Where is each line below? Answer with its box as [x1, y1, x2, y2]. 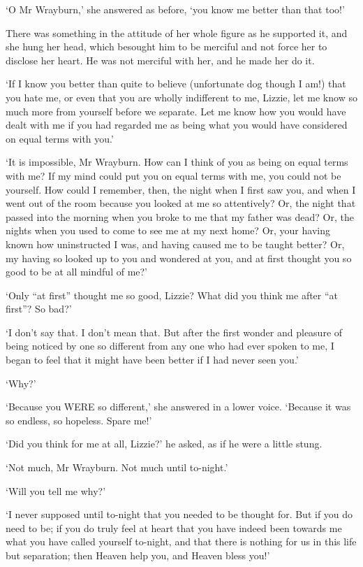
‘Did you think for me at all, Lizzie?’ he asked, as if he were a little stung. [6, 436, 323, 451]
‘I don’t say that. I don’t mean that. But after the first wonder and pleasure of [6, 324, 343, 339]
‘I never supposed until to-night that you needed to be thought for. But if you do [6, 507, 353, 522]
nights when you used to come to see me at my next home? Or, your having [6, 223, 330, 238]
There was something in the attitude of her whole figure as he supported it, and [6, 25, 348, 40]
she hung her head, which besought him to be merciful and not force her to [6, 39, 327, 54]
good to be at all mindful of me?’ [6, 264, 148, 279]
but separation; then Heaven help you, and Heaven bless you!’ [6, 548, 270, 562]
